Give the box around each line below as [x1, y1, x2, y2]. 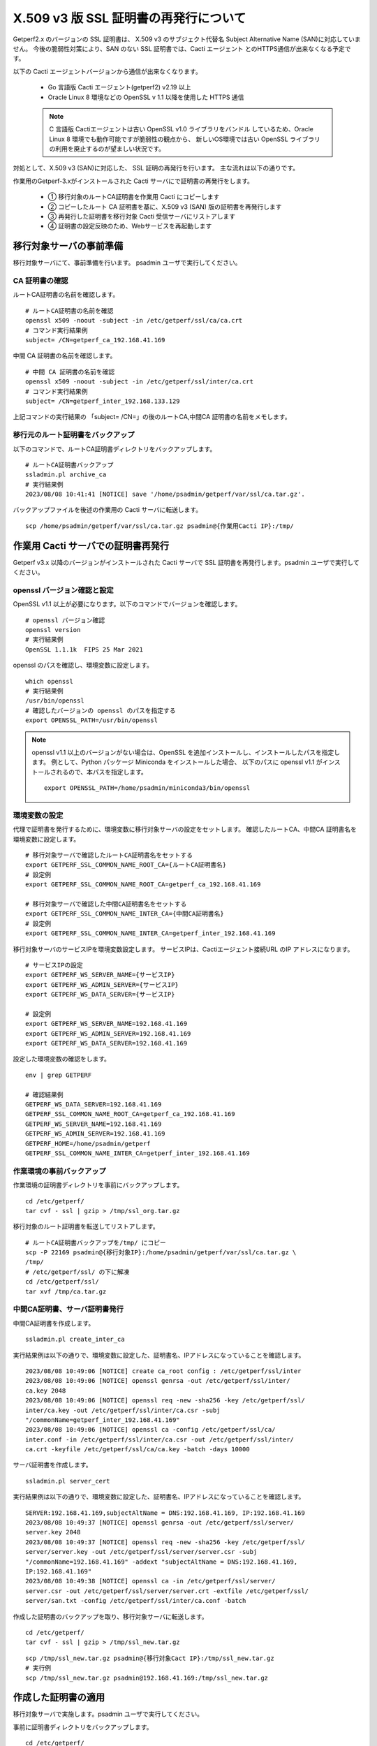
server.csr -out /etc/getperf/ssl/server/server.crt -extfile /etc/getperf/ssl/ [25, 1587, 309, 1595]
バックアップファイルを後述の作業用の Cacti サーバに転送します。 [13, 506, 202, 514]
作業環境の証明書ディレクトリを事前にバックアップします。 [13, 1181, 184, 1189]
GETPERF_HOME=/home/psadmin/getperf [25, 1139, 151, 1147]
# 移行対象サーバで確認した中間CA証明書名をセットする [25, 900, 187, 908]
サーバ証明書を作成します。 [13, 1460, 92, 1469]
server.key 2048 [25, 1528, 81, 1536]
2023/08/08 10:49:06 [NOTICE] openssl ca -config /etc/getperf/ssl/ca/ [25, 1425, 276, 1434]
